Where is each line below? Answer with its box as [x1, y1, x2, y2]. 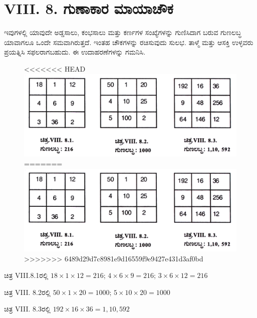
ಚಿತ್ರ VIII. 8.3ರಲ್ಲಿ [4, 303, 51, 314]
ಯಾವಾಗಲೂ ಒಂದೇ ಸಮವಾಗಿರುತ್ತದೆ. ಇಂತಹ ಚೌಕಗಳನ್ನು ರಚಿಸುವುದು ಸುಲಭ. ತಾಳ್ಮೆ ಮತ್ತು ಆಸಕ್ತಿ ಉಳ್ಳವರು [4, 37, 253, 47]
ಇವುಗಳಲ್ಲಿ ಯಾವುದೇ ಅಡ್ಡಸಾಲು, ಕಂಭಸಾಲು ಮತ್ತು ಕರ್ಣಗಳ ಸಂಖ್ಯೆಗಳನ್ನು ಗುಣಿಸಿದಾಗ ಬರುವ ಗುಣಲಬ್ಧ [4, 27, 241, 38]
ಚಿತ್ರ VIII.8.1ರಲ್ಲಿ [4, 270, 49, 280]
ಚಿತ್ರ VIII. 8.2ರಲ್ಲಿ [4, 286, 51, 297]
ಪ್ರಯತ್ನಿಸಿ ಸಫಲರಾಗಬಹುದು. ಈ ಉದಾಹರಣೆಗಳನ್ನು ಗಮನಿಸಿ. [4, 47, 146, 57]
